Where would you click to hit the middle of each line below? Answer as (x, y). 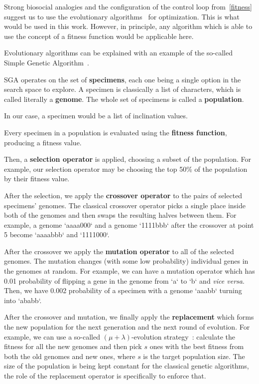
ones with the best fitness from (197, 346)
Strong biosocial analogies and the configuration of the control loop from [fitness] (128, 6)
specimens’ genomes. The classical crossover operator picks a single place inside (125, 205)
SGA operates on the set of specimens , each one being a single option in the (123, 79)
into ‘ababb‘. (23, 300)
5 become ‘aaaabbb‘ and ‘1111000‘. (57, 234)
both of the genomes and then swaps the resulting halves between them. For (120, 215)
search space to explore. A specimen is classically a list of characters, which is (123, 89)
